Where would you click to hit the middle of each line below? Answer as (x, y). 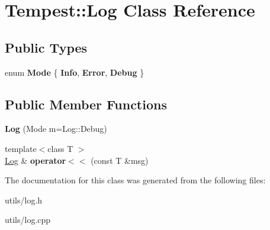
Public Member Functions (86, 104)
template (21, 148)
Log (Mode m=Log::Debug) (56, 129)
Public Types (46, 47)
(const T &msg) (120, 160)
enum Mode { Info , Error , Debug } (75, 72)
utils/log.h (24, 200)
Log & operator (36, 160)
